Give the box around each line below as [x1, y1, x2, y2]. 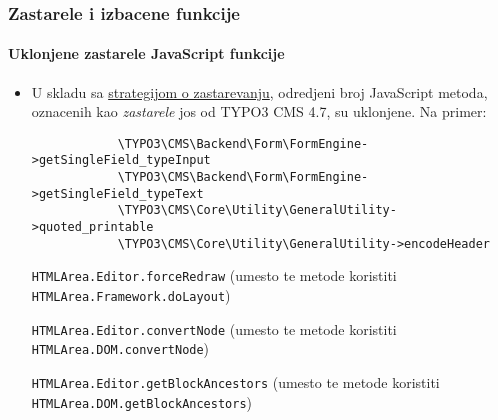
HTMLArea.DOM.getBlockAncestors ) [31, 391, 253, 412]
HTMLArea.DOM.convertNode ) [31, 338, 210, 359]
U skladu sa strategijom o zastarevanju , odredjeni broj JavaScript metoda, [31, 81, 488, 102]
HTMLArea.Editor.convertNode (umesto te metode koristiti [31, 318, 397, 339]
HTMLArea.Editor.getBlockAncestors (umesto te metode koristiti [31, 372, 440, 393]
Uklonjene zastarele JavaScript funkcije [8, 43, 285, 64]
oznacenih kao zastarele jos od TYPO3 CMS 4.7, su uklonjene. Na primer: [31, 101, 487, 122]
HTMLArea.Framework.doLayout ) [31, 285, 231, 306]
